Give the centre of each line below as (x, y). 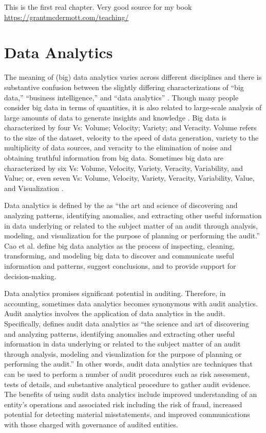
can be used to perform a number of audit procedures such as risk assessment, (127, 374)
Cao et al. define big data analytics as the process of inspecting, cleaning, (120, 245)
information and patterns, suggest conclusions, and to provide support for (120, 266)
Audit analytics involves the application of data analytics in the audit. (115, 313)
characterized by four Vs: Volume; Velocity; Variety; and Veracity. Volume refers (130, 127)
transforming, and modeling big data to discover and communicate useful (119, 256)
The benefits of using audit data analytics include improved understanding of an (131, 394)
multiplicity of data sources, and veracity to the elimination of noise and (118, 148)
